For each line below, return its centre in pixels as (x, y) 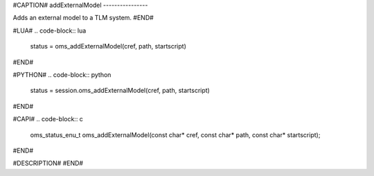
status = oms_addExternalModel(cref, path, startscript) (108, 46)
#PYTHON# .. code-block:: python (62, 74)
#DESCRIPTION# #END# (48, 164)
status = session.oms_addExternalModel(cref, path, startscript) (120, 91)
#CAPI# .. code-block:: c (48, 119)
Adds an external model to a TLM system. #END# (83, 18)
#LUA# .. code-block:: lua (50, 30)
